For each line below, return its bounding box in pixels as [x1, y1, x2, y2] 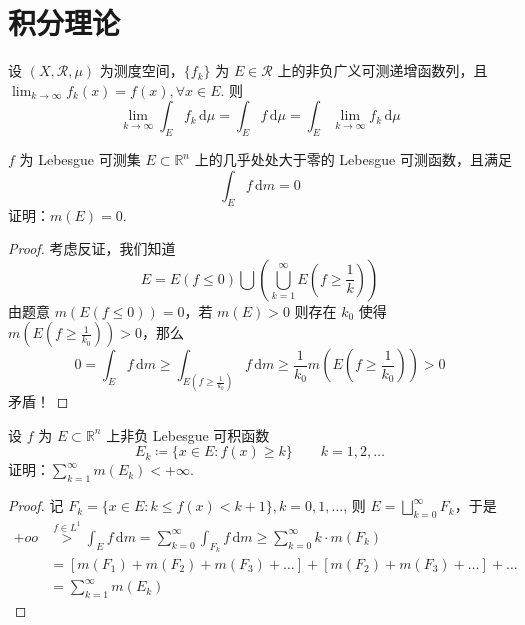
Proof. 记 [8, 495, 64, 516]
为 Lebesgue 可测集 [19, 149, 141, 170]
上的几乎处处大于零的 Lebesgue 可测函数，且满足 [194, 149, 512, 170]
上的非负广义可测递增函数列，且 [277, 60, 488, 81]
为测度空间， [99, 60, 184, 81]
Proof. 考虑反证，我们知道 [8, 238, 176, 259]
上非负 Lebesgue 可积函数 [106, 424, 270, 445]
